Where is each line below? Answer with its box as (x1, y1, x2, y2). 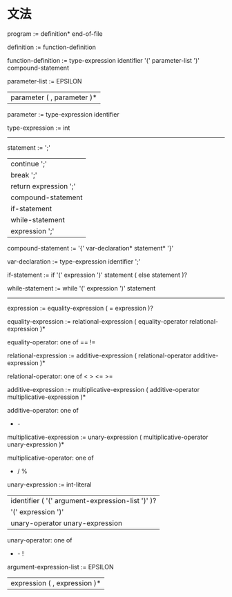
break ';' (10, 170, 37, 179)
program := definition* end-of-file (7, 29, 103, 38)
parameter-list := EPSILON (7, 77, 82, 85)
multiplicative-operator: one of (7, 453, 95, 462)
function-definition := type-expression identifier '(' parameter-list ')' (7, 56, 200, 64)
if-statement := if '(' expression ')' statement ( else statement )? (7, 271, 188, 279)
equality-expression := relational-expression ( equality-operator (7, 317, 188, 325)
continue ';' (10, 159, 47, 168)
